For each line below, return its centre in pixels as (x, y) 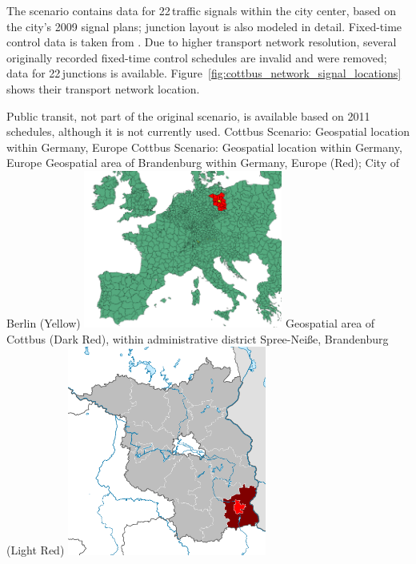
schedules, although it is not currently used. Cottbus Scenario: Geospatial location (208, 131)
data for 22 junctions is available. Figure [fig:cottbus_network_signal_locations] (204, 73)
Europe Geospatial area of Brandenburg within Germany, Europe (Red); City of (203, 163)
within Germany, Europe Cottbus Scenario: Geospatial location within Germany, (204, 147)
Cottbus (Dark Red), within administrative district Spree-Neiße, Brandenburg (198, 338)
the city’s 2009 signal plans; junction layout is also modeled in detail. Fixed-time (204, 26)
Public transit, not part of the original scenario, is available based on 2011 (188, 115)
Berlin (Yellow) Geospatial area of (191, 323)
